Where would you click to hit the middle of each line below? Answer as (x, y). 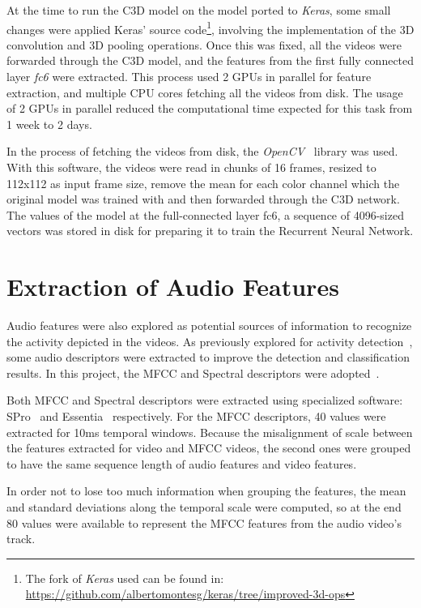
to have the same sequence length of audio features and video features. (182, 463)
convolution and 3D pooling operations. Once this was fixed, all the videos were (204, 44)
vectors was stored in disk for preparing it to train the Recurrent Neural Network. (210, 231)
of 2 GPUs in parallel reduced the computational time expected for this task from (210, 108)
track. (21, 539)
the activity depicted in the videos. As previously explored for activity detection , (210, 341)
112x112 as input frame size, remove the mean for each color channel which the (203, 183)
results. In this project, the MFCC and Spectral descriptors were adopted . (193, 373)
